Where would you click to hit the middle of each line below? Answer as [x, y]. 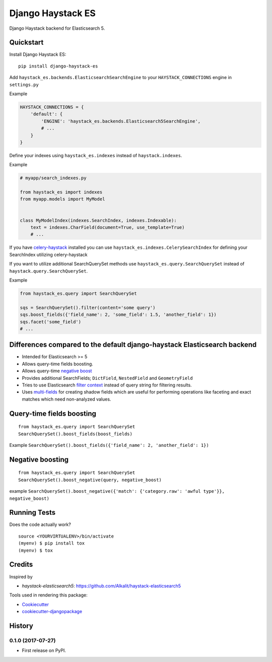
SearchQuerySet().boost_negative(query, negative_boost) [90, 480]
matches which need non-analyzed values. [66, 399]
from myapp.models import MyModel [62, 199]
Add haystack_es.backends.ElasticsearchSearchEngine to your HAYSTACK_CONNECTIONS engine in [120, 78]
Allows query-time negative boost [57, 371]
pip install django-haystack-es [58, 66]
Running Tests [32, 513]
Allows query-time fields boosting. [57, 364]
